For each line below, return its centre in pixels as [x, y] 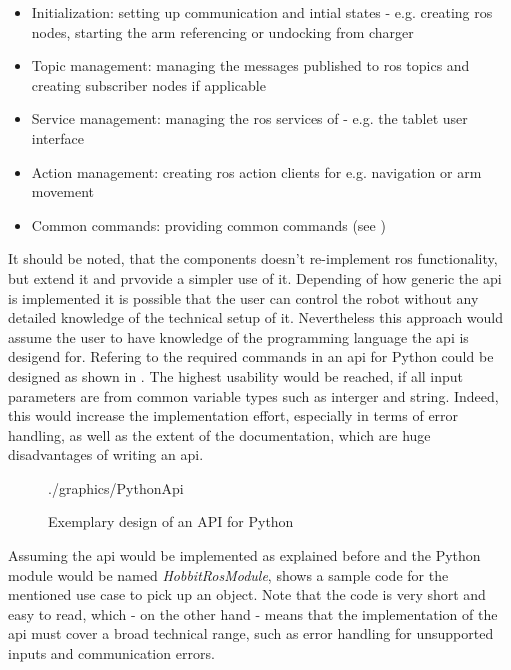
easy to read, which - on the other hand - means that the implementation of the [253, 613]
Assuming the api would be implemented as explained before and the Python [244, 555]
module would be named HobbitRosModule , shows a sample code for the [228, 574]
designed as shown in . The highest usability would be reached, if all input [236, 375]
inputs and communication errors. [111, 653]
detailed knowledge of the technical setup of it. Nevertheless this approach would [256, 317]
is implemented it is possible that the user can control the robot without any [243, 297]
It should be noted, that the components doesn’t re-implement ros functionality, [253, 258]
